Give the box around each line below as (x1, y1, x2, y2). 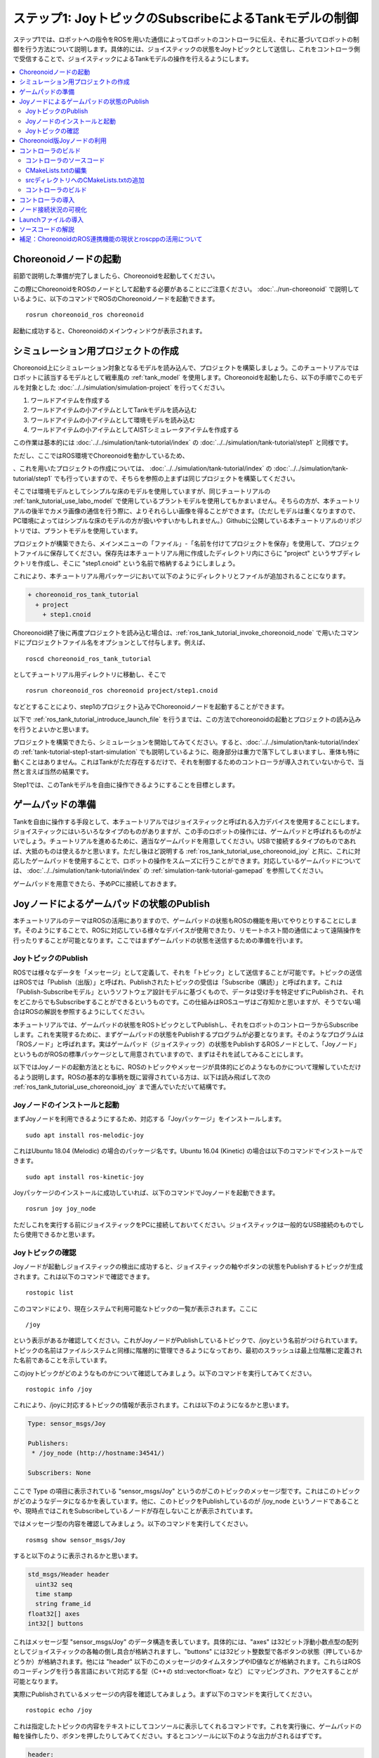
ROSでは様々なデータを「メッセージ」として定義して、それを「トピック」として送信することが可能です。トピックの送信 (13, 968, 363, 977)
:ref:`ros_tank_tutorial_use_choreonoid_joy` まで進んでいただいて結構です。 (13, 1082, 230, 1091)
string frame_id (35, 1600, 91, 1608)
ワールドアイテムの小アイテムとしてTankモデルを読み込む (30, 406, 197, 414)
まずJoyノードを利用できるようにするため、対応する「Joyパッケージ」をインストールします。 (13, 1115, 286, 1123)
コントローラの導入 (19, 195, 75, 204)
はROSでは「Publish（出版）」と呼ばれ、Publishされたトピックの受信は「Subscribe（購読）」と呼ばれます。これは (13, 978, 343, 987)
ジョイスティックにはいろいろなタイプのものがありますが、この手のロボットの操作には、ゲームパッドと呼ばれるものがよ (13, 827, 363, 835)
